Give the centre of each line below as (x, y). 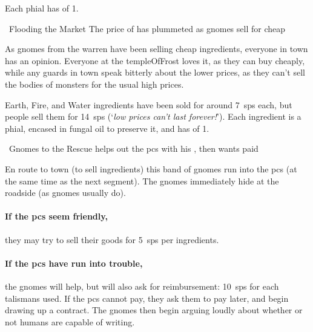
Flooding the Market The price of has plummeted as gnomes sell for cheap (147, 28)
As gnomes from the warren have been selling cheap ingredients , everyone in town (156, 49)
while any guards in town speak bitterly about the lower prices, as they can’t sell (155, 72)
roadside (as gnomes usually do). (65, 193)
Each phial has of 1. (42, 8)
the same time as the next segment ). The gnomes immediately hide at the (142, 181)
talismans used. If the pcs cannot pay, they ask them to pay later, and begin (147, 298)
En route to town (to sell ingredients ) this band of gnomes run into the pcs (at (151, 168)
